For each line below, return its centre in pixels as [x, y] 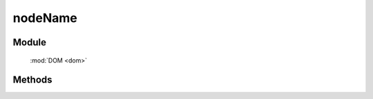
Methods [32, 80]
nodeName [45, 18]
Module [29, 42]
